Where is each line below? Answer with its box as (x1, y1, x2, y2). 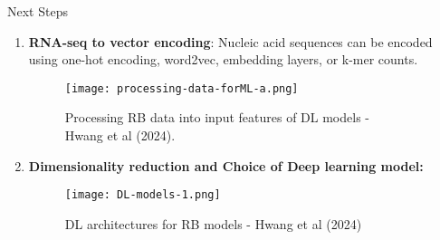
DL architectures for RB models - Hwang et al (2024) (64, 214, 362, 233)
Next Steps (7, 2, 68, 20)
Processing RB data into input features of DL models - (64, 108, 369, 127)
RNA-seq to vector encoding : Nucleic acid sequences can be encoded (28, 32, 433, 51)
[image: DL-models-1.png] (64, 188, 221, 202)
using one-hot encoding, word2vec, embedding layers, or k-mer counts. (28, 50, 418, 69)
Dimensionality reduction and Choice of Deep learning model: (28, 156, 424, 175)
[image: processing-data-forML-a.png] (64, 82, 299, 95)
